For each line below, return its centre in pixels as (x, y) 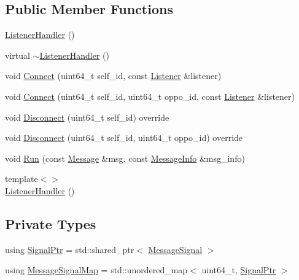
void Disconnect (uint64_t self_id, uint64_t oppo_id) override (124, 138)
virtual (17, 55)
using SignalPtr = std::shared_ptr (70, 249)
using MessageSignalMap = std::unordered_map (96, 270)
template (21, 179)
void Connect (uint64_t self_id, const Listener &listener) (113, 76)
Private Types (51, 223)
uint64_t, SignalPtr (239, 270)
